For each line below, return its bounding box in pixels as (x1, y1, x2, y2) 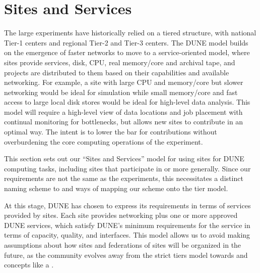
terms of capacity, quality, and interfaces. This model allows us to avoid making (4, 230, 250, 240)
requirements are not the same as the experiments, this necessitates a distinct (4, 173, 243, 184)
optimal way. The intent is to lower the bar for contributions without (4, 126, 217, 137)
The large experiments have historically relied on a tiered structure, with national (4, 27, 256, 38)
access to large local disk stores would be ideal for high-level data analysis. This (4, 97, 250, 107)
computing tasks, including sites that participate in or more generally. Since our (4, 163, 251, 173)
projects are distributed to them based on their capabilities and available (4, 67, 229, 77)
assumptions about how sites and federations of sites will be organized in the (4, 240, 241, 250)
